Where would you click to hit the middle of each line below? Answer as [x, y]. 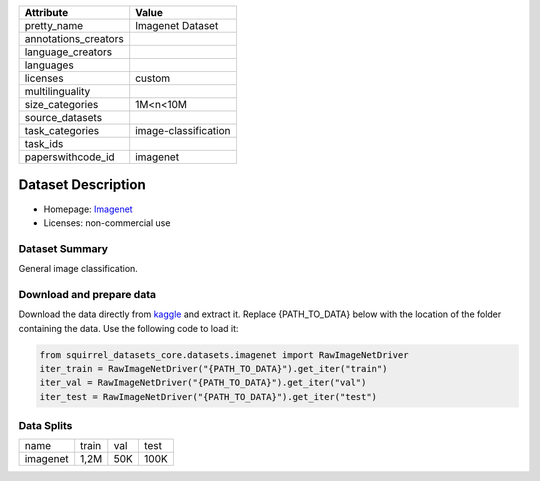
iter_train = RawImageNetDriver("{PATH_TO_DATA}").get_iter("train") [213, 368]
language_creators [68, 52]
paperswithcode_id [69, 157]
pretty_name [54, 25]
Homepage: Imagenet [88, 209]
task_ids [44, 143]
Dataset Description [82, 185]
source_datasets [63, 117]
